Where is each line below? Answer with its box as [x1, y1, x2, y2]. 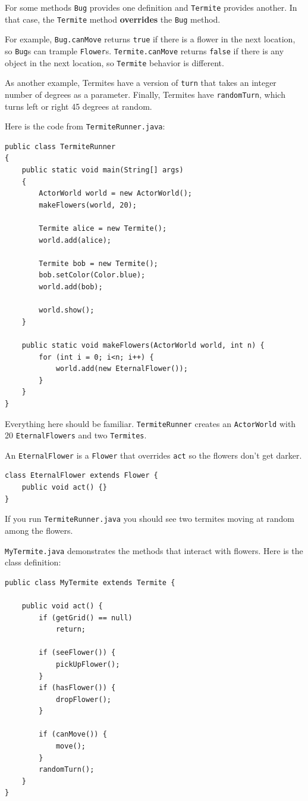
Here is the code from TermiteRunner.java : [5, 120, 165, 132]
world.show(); [39, 306, 95, 315]
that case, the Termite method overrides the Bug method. [5, 13, 221, 25]
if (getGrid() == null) [39, 613, 133, 622]
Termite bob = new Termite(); [39, 259, 158, 268]
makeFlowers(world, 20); [39, 200, 137, 209]
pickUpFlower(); [55, 660, 120, 669]
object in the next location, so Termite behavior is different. [5, 56, 224, 69]
